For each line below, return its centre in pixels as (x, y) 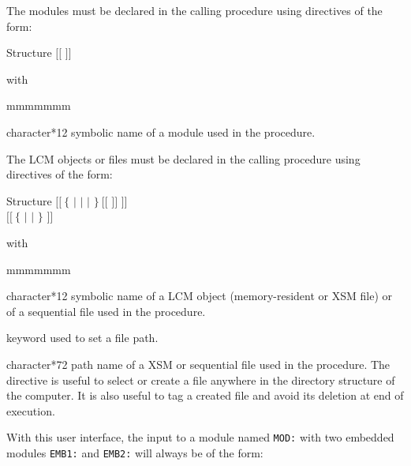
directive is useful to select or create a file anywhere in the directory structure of (201, 380)
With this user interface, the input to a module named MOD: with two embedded (200, 437)
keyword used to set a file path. (82, 338)
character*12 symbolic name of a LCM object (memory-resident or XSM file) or (199, 296)
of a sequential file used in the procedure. (106, 311)
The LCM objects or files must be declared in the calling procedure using (183, 158)
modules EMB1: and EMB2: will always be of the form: (135, 452)
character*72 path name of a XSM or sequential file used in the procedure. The (198, 364)
